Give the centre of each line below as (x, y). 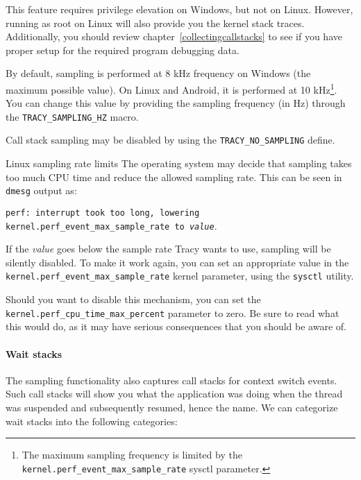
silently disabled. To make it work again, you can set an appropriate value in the (177, 262)
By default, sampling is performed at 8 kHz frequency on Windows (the (158, 73)
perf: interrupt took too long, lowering (103, 213)
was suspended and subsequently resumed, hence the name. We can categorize (172, 407)
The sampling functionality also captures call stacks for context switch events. (171, 380)
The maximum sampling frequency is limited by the (132, 455)
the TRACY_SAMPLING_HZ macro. (72, 116)
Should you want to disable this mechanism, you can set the (133, 299)
